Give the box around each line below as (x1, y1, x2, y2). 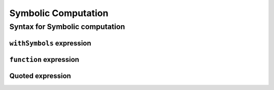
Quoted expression (9, 71, 71, 80)
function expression (9, 55, 80, 64)
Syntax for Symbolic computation (9, 22, 125, 31)
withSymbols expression (9, 39, 91, 47)
